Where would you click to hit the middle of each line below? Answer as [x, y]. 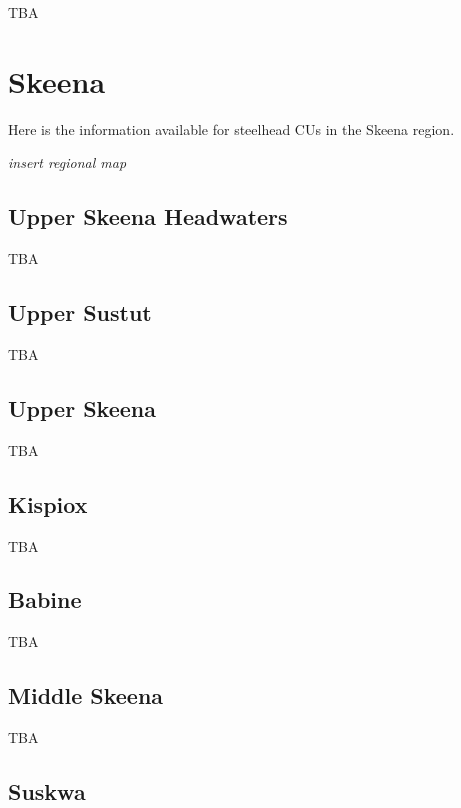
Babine [45, 599]
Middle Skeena [86, 695]
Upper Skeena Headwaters [148, 216]
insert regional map [67, 162]
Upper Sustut [80, 312]
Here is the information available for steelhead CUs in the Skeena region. [231, 128]
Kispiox [48, 503]
